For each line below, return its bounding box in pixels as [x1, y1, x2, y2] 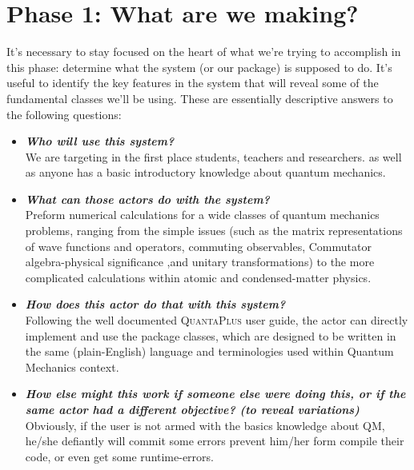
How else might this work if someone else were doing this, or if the [25, 385, 406, 402]
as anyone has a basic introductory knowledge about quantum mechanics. [25, 164, 386, 181]
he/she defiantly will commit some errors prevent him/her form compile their [25, 432, 404, 449]
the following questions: [6, 106, 122, 122]
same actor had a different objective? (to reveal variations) [25, 401, 360, 417]
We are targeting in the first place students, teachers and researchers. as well [25, 148, 402, 165]
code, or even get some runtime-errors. [25, 448, 214, 464]
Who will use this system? [25, 133, 175, 149]
